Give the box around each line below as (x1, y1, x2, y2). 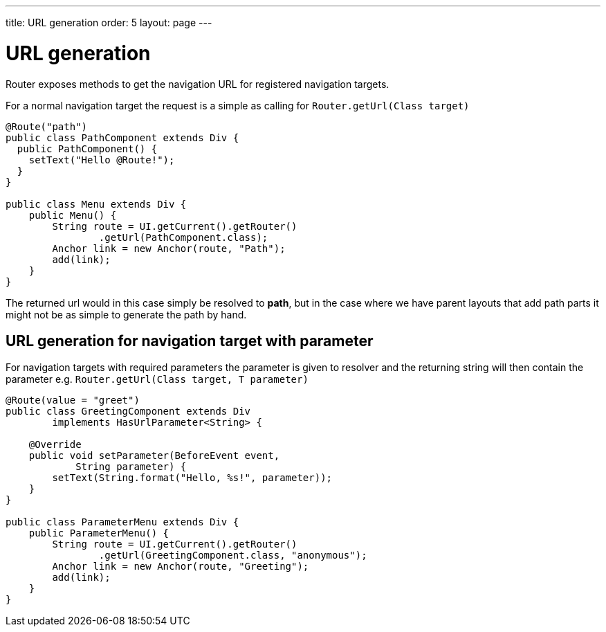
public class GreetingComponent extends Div (6, 406, 251, 417)
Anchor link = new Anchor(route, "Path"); (52, 242, 286, 254)
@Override (28, 439, 82, 451)
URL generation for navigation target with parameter (6, 332, 374, 350)
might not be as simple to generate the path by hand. (6, 308, 247, 320)
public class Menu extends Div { (6, 198, 187, 210)
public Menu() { (28, 209, 117, 221)
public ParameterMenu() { (28, 527, 169, 539)
